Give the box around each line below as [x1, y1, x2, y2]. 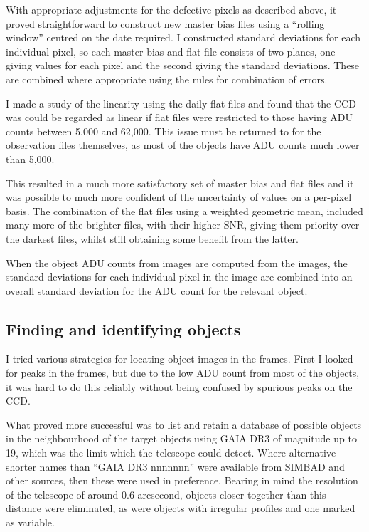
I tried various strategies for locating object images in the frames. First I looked [6, 351, 353, 366]
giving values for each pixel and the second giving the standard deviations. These [6, 58, 360, 73]
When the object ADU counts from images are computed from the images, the [6, 255, 348, 270]
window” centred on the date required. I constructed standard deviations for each [6, 30, 361, 45]
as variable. [6, 515, 55, 530]
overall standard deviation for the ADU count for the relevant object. [6, 283, 308, 298]
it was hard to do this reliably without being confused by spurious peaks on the [6, 379, 353, 394]
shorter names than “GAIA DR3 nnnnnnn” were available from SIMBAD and [6, 459, 345, 474]
